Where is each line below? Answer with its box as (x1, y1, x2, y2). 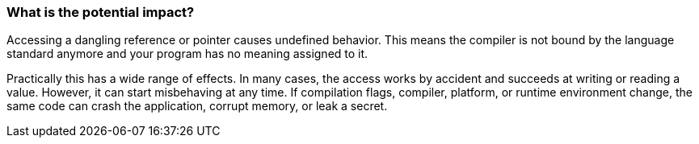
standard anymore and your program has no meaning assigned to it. (6, 47, 368, 61)
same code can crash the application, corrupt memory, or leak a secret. (6, 99, 388, 113)
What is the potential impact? (6, 4, 195, 20)
